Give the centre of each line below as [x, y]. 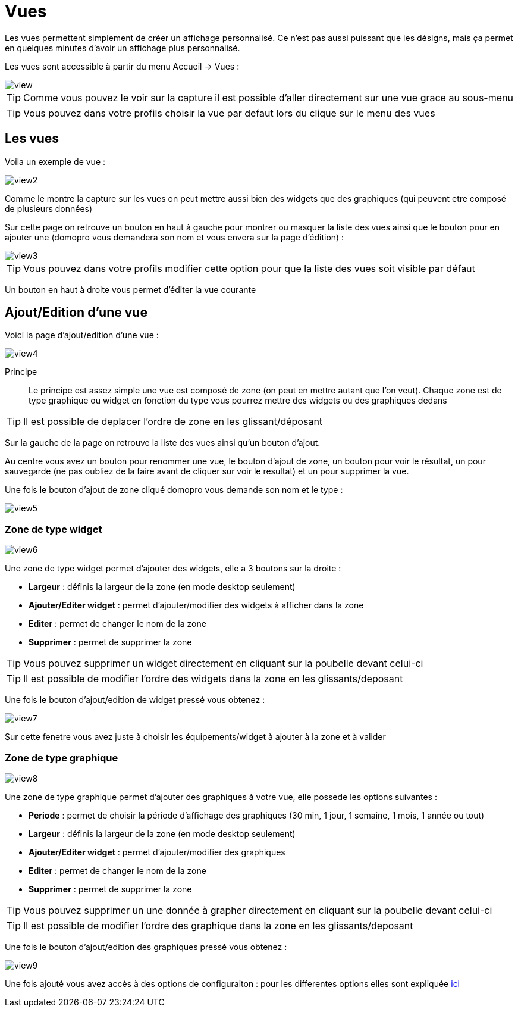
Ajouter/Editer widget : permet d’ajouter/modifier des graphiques [157, 852]
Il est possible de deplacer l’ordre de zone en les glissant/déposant [173, 422]
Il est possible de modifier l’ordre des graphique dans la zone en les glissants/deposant [218, 925]
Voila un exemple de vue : [55, 161]
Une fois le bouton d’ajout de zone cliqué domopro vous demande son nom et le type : [174, 490]
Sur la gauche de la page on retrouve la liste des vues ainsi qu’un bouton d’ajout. [163, 443]
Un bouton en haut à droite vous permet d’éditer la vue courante [131, 289]
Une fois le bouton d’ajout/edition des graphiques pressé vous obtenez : [146, 947]
